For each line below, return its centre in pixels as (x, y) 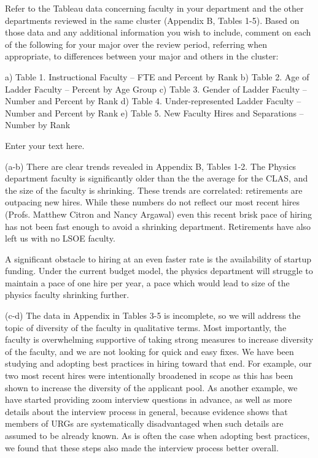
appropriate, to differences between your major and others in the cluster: (142, 56)
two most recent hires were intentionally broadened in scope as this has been (149, 376)
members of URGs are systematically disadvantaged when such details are (144, 423)
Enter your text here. (45, 145)
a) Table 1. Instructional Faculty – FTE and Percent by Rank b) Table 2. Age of (157, 76)
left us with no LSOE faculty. (60, 238)
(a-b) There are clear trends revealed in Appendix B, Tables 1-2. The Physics (151, 166)
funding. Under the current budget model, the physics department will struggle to (159, 271)
